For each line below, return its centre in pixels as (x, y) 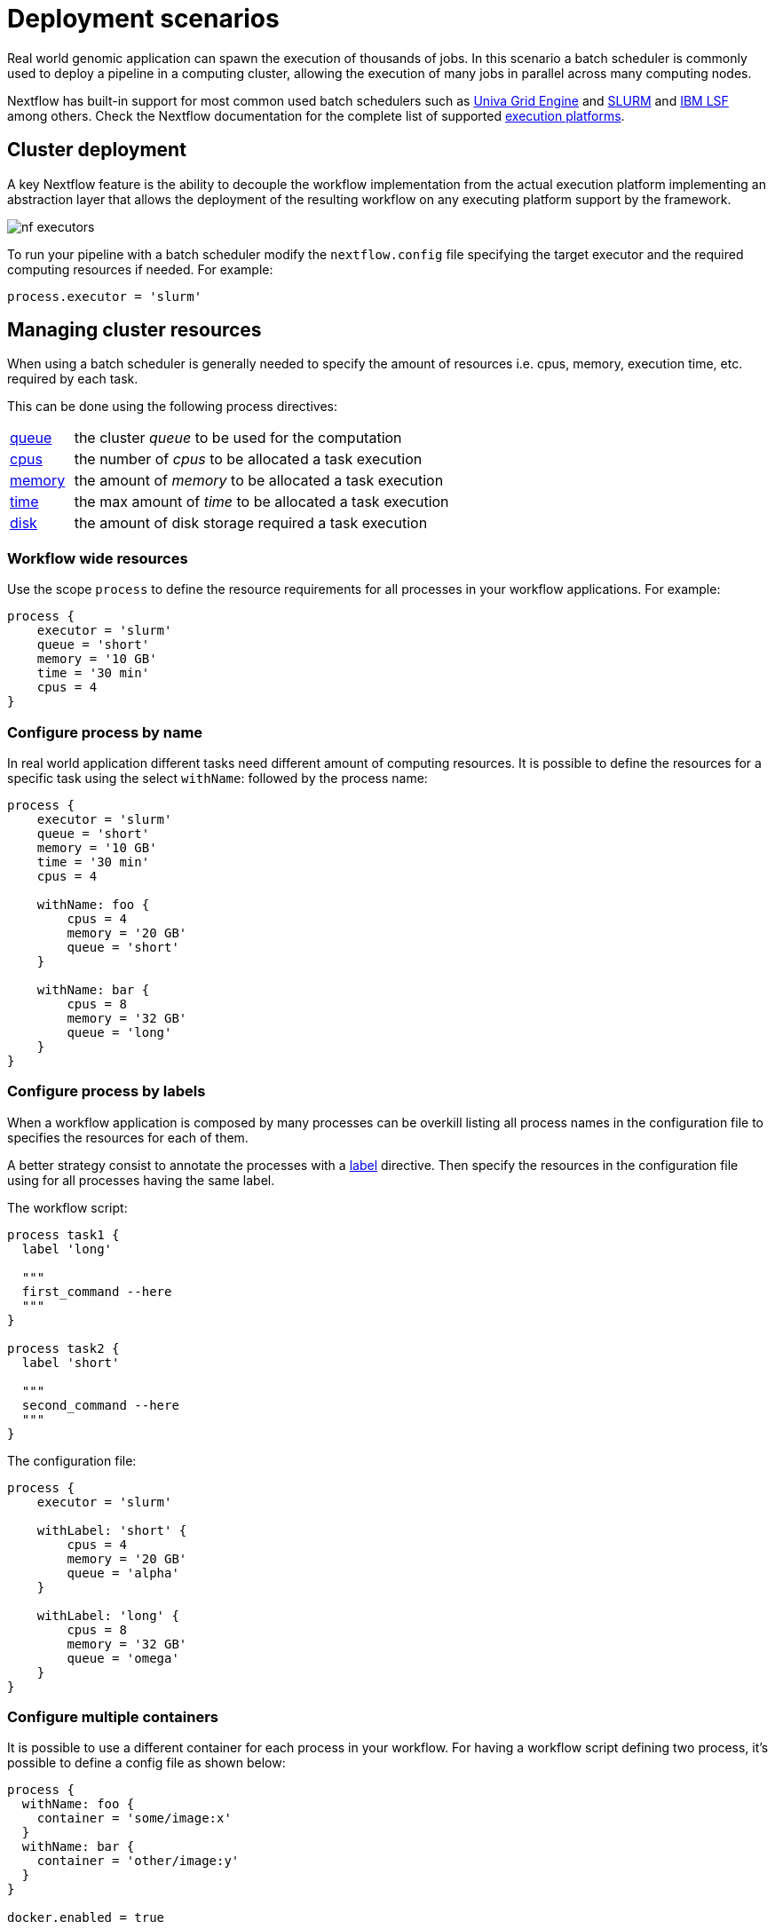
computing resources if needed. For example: (140, 269)
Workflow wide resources (98, 558)
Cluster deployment (97, 150)
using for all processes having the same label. (141, 1180)
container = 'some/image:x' (134, 1818)
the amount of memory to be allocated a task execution (259, 481)
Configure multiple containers (113, 1717)
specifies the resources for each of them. (128, 1137)
